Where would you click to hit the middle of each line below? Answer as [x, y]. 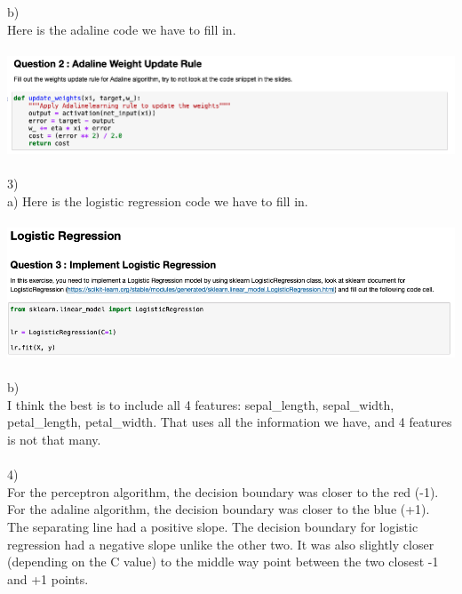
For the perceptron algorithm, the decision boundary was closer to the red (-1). [223, 491]
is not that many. [54, 439]
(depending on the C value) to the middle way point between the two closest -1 [223, 562]
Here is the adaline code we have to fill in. [122, 29]
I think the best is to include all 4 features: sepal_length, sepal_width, [201, 404]
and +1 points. [48, 578]
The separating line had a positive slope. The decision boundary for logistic [213, 526]
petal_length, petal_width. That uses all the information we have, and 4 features [230, 422]
